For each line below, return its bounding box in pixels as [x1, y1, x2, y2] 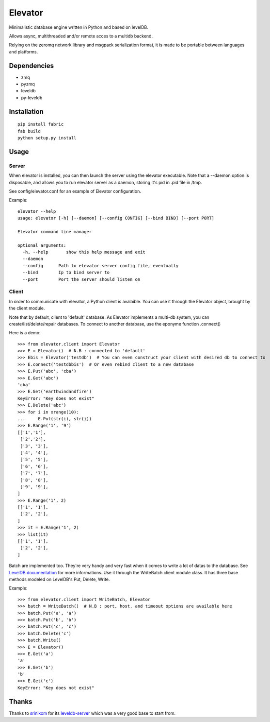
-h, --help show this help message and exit [22, 249, 145, 255]
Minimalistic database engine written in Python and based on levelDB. [9, 24, 149, 30]
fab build [17, 128, 41, 134]
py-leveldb [21, 95, 43, 101]
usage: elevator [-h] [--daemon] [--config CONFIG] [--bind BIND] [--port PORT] [17, 215, 215, 221]
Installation [9, 107, 44, 116]
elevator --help [17, 208, 56, 214]
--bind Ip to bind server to [22, 270, 110, 275]
